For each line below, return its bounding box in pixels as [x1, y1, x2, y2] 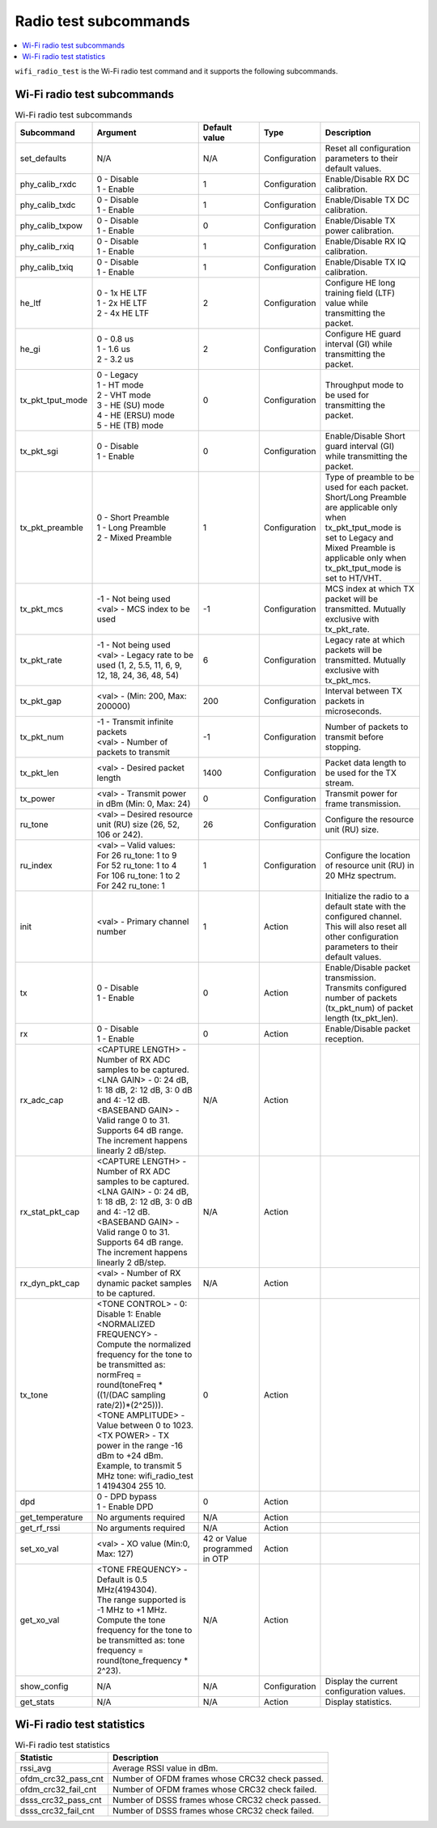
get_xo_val [19, 1614, 60, 1626]
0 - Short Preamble [96, 511, 170, 523]
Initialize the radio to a [325, 890, 409, 901]
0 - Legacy [96, 369, 138, 380]
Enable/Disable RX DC [325, 173, 410, 184]
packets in [325, 695, 365, 706]
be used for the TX [325, 767, 397, 778]
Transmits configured [325, 982, 407, 993]
